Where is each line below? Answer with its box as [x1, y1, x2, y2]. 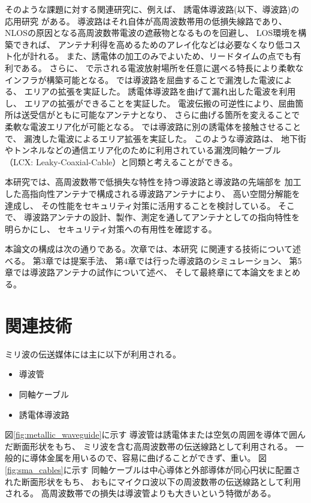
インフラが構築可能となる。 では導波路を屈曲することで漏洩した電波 [5, 73, 276, 86]
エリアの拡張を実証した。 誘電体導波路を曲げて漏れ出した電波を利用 [24, 85, 296, 98]
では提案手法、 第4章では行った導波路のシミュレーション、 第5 [53, 254, 302, 266]
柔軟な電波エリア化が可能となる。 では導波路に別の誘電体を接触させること [5, 120, 301, 132]
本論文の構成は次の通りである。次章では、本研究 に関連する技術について [5, 243, 293, 255]
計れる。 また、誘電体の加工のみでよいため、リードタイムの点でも [29, 50, 293, 62]
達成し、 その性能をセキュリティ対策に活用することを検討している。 [5, 199, 276, 211]
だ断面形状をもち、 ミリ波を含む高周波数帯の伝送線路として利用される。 [5, 440, 293, 452]
